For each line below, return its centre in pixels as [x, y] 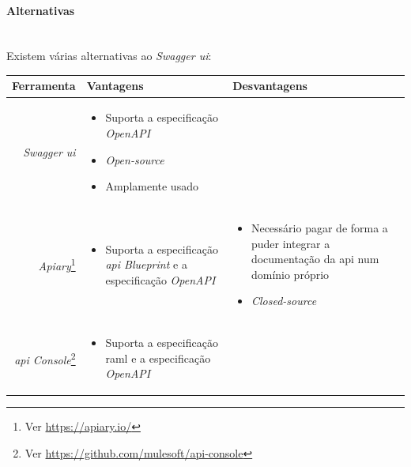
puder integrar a [290, 243]
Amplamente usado [152, 186]
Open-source [135, 159]
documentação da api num [315, 259]
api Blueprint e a [146, 264]
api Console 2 [45, 358]
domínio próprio [290, 274]
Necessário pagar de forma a [319, 227]
